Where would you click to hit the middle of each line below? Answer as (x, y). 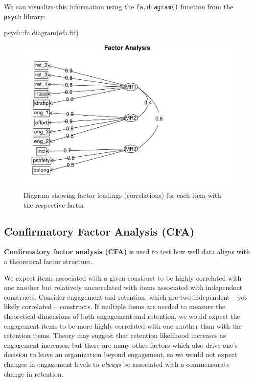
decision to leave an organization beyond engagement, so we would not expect (121, 354)
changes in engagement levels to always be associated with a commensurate (117, 364)
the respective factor (54, 204)
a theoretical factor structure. (48, 261)
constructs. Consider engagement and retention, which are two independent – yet (126, 297)
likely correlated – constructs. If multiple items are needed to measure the (115, 306)
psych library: (25, 16)
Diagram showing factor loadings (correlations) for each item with (122, 195)
